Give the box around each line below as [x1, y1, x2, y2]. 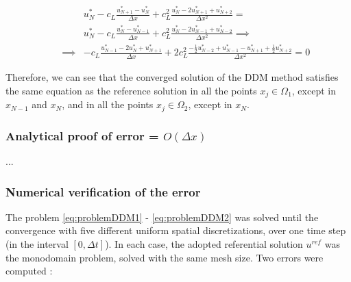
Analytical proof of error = [5, 127, 159, 144]
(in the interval [5, 237, 69, 251]
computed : [5, 264, 53, 278]
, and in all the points [62, 97, 154, 112]
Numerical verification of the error [5, 183, 201, 200]
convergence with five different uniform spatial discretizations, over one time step [5, 223, 346, 238]
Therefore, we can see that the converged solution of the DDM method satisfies [5, 70, 339, 84]
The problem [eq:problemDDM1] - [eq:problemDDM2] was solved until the [5, 209, 319, 224]
